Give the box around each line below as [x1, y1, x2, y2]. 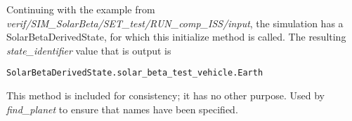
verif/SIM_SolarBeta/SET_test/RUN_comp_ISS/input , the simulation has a [6, 15, 344, 30]
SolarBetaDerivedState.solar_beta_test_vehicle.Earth [6, 68, 263, 78]
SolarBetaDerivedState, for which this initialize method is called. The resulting [6, 29, 346, 44]
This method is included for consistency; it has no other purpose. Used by [6, 88, 325, 103]
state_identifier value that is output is [6, 43, 171, 57]
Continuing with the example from [6, 2, 155, 16]
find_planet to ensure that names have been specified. [6, 101, 238, 116]
